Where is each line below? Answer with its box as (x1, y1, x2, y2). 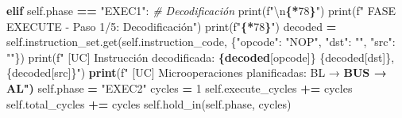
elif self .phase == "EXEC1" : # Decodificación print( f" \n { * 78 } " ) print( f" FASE (6, 2, 396, 18)
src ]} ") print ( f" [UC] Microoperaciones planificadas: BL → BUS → (54, 64, 387, 81)
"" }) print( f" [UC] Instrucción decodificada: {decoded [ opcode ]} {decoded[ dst (6, 48, 383, 65)
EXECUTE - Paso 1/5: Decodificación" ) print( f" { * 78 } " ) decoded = (6, 17, 337, 34)
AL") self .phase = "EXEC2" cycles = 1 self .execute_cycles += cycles (6, 79, 353, 96)
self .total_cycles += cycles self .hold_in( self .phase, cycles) (6, 95, 292, 112)
